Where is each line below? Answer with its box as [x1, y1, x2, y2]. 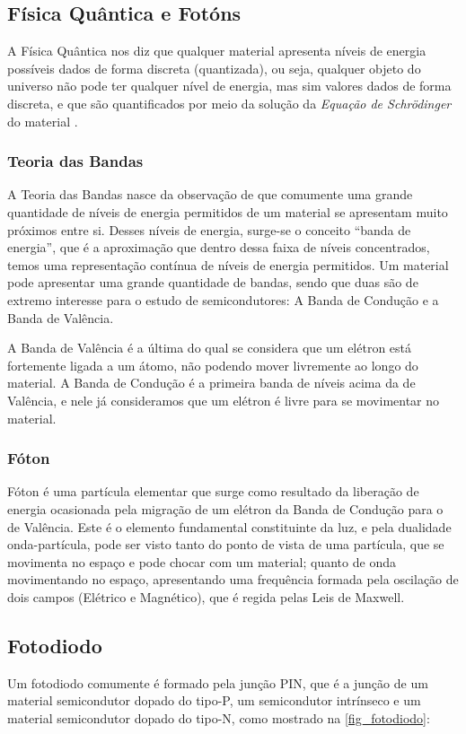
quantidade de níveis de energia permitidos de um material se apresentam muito [7, 202, 448, 221]
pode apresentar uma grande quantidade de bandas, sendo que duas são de [7, 273, 418, 292]
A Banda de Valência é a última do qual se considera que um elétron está [7, 338, 412, 357]
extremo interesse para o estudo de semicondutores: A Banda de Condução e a [7, 290, 439, 309]
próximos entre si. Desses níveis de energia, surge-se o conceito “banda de [7, 220, 411, 239]
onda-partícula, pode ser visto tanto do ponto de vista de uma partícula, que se [7, 535, 444, 554]
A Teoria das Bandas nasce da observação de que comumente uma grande [7, 185, 413, 204]
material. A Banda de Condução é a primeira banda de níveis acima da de [7, 373, 416, 392]
